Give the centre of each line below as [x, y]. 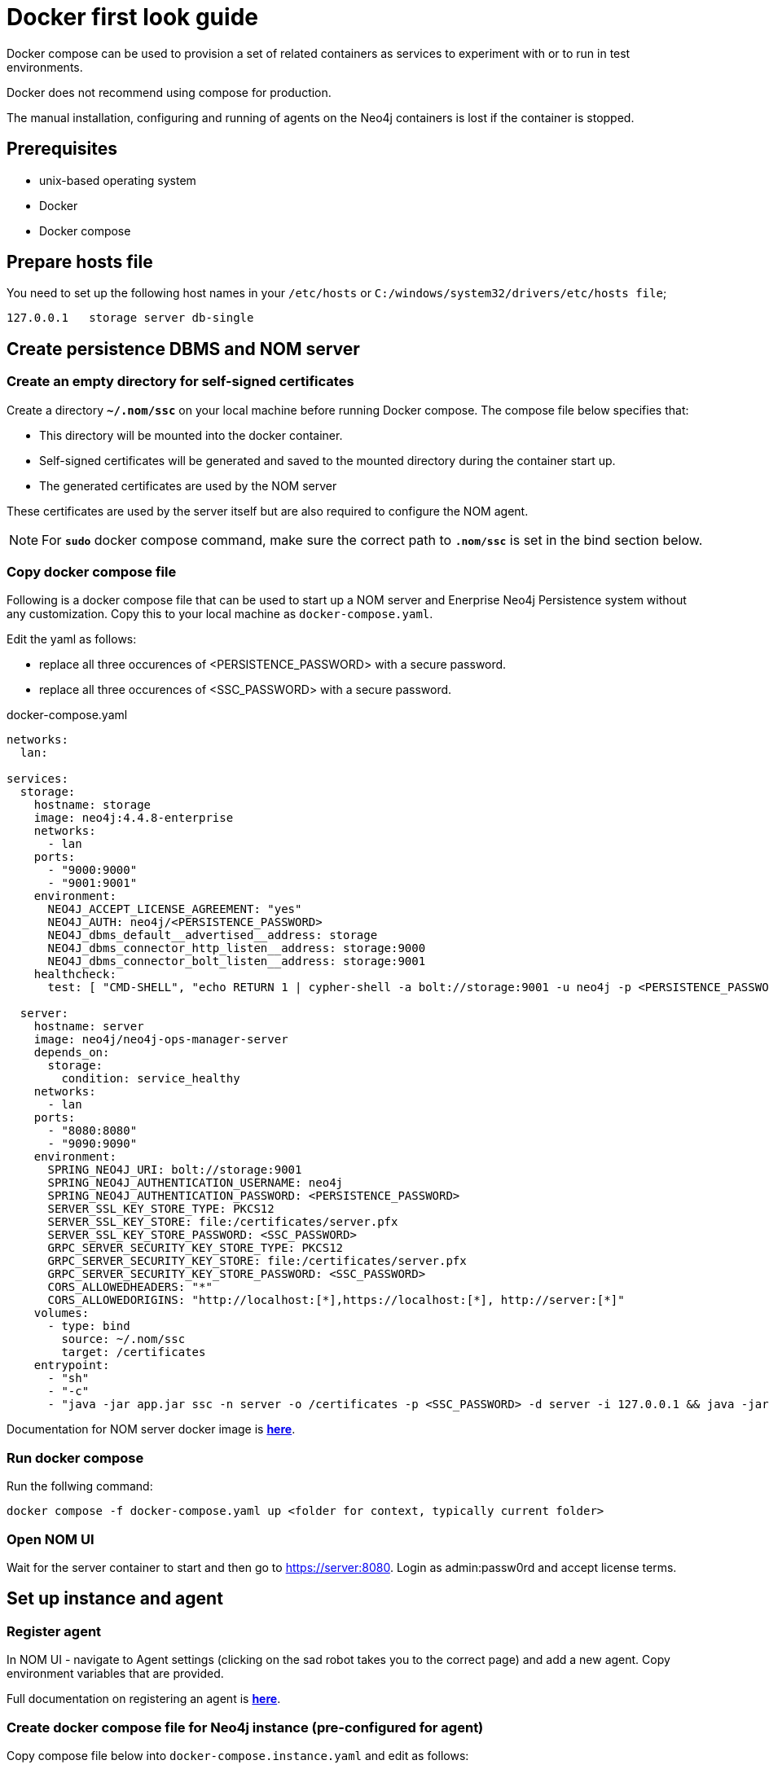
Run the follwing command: [80, 1486]
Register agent [54, 1631]
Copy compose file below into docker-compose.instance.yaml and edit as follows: [238, 1755]
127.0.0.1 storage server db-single [130, 318]
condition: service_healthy [151, 1079]
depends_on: [72, 1053]
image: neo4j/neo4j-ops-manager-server [161, 1040]
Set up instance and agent [115, 1599]
